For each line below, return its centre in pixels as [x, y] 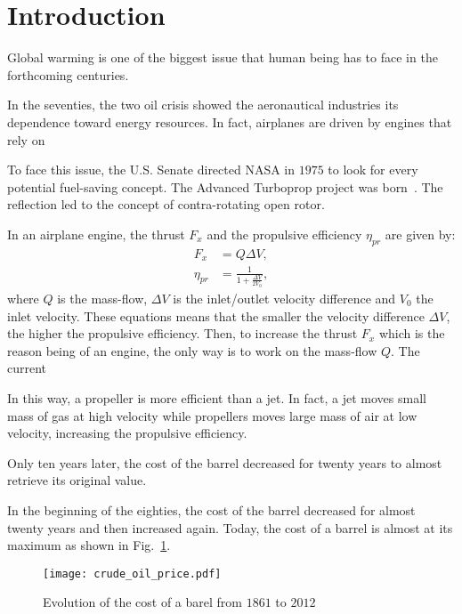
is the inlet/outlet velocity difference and [284, 298]
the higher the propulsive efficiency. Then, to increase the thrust [182, 333]
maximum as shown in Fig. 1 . [89, 545]
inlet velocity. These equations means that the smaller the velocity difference [216, 315]
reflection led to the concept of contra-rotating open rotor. [166, 204]
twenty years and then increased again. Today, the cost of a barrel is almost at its [230, 527]
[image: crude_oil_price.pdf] [132, 574]
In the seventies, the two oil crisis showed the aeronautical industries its [203, 105]
